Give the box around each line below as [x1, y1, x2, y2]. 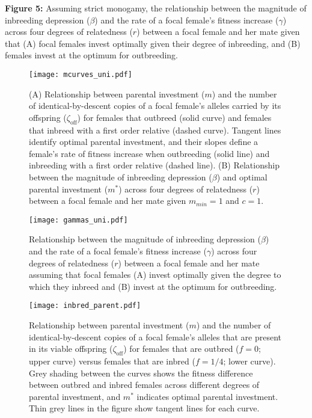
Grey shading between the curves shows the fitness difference [29, 366, 253, 379]
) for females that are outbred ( [123, 342, 239, 355]
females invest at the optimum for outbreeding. [5, 49, 179, 61]
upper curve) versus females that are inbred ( [29, 355, 195, 367]
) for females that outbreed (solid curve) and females [77, 111, 272, 123]
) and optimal [216, 170, 268, 183]
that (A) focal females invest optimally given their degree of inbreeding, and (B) [5, 37, 301, 49]
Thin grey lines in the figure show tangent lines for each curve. [29, 402, 260, 414]
